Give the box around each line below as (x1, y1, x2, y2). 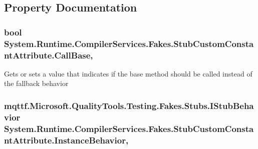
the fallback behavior (4, 78, 69, 88)
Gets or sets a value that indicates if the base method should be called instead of (4, 68, 252, 78)
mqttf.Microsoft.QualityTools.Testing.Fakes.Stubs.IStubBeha (4, 99, 254, 111)
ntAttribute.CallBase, (4, 48, 93, 61)
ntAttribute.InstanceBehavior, (4, 133, 129, 146)
